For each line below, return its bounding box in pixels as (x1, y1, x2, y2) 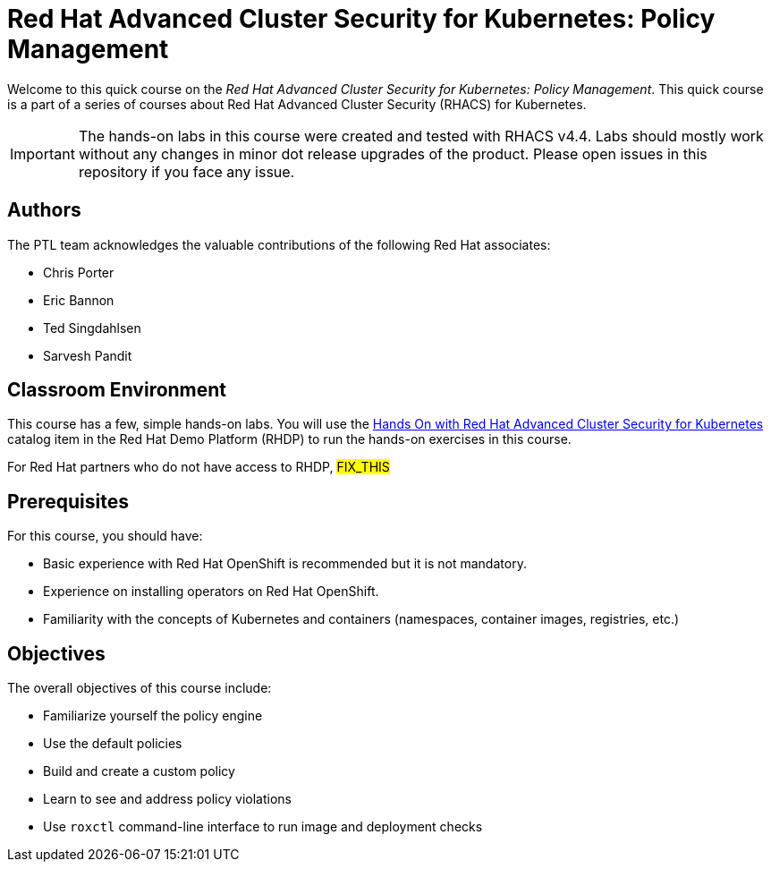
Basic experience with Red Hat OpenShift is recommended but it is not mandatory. (43, 556, 527, 572)
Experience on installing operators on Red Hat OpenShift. (43, 584, 379, 600)
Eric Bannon (43, 292, 114, 308)
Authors (7, 199, 81, 222)
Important (10, 144, 75, 163)
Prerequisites (7, 490, 129, 513)
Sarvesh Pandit (43, 347, 132, 363)
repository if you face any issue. (78, 162, 295, 181)
